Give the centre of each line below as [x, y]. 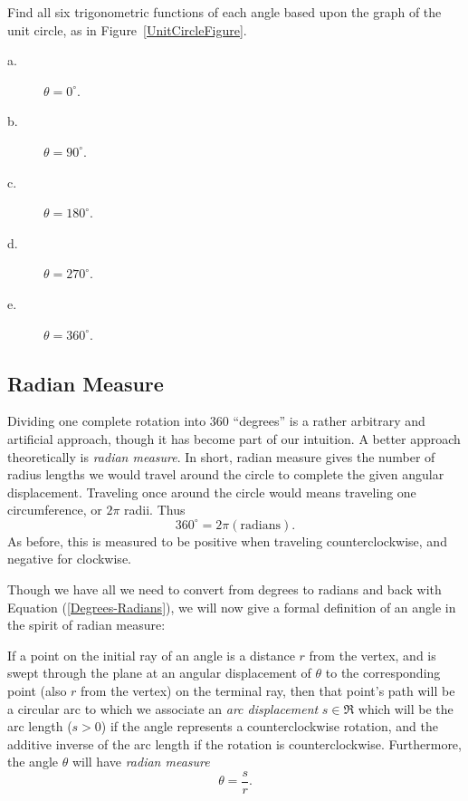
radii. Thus [155, 510]
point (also [37, 691]
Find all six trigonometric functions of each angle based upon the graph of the [224, 12]
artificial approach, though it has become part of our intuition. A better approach [234, 438]
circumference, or [55, 510]
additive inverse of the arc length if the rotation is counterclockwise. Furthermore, [234, 743]
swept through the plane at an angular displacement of [159, 673]
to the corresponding [383, 673]
